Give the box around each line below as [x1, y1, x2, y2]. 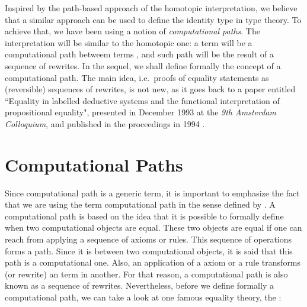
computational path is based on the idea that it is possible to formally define [5, 209, 284, 222]
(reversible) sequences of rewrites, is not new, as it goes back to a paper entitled [5, 83, 296, 95]
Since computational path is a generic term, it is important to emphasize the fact [5, 186, 300, 199]
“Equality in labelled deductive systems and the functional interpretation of [5, 94, 280, 106]
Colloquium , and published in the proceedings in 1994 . [5, 117, 205, 130]
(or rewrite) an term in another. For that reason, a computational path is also [5, 267, 288, 280]
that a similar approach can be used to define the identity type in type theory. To [5, 13, 302, 25]
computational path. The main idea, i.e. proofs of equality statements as [5, 71, 269, 83]
